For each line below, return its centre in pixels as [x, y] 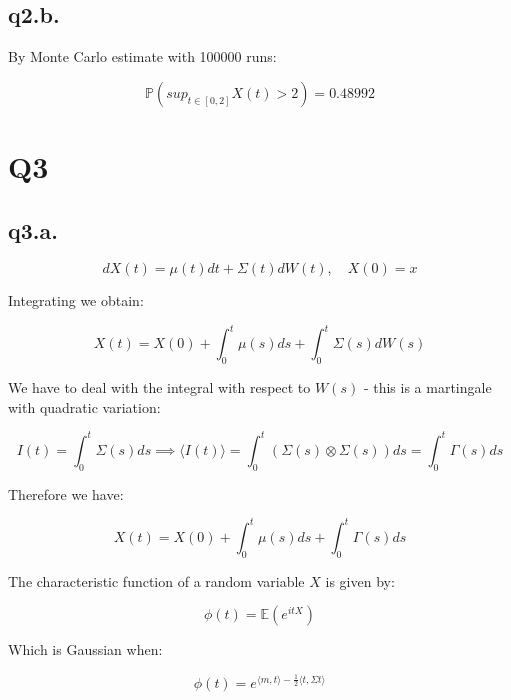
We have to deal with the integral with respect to [159, 387]
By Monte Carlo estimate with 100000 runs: [142, 56]
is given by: [360, 580]
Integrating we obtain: [76, 300]
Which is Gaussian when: [85, 649]
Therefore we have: [66, 493]
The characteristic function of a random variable [156, 580]
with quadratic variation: [84, 406]
